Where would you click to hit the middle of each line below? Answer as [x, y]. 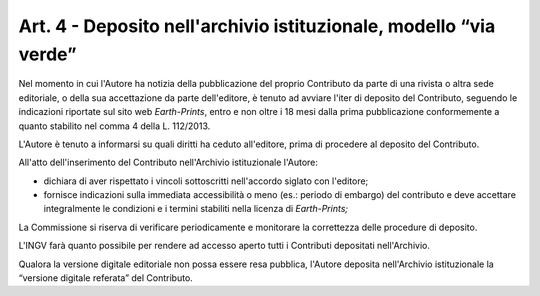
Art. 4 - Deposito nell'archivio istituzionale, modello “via [257, 26]
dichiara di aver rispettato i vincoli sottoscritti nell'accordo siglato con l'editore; [206, 181]
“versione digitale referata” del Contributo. [106, 278]
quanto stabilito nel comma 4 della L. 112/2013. [114, 126]
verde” [47, 54]
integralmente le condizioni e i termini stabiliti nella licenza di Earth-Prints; [196, 209]
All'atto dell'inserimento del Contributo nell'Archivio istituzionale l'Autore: [168, 162]
